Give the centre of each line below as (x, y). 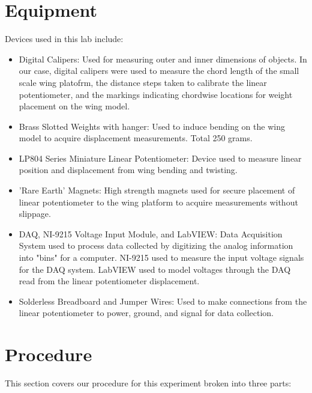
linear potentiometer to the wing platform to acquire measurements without (158, 202)
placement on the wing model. (74, 106)
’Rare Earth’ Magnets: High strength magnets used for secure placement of (157, 190)
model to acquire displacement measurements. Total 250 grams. (136, 138)
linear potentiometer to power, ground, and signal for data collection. (146, 313)
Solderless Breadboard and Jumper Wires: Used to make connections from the (163, 301)
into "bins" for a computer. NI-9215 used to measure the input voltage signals (161, 257)
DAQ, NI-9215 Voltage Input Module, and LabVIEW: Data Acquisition (151, 233)
